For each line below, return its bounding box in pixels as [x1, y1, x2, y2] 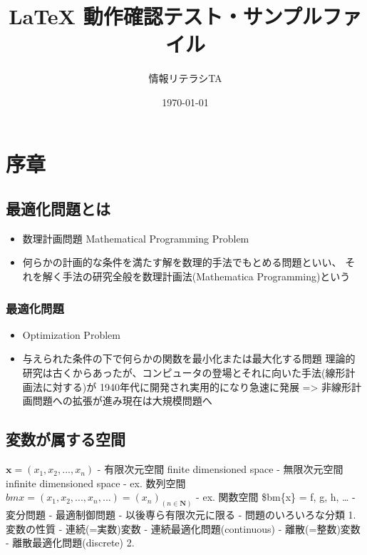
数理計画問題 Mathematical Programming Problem [22, 230, 249, 245]
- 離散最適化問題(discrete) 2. [6, 535, 135, 550]
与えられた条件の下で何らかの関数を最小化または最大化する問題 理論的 [22, 351, 356, 366]
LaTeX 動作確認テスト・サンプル [9, 1, 322, 31]
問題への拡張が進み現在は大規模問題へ [32, 393, 212, 408]
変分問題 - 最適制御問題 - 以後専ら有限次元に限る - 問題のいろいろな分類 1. [6, 507, 356, 522]
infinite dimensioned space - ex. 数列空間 [6, 475, 186, 490]
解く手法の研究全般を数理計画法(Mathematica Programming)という [42, 269, 351, 284]
